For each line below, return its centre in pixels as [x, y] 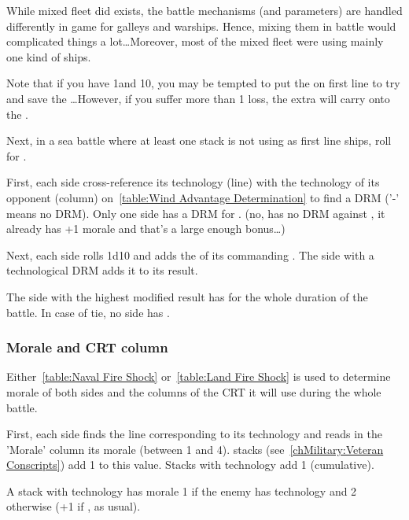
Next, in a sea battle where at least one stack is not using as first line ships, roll [199, 140]
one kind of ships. [49, 56]
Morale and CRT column [87, 347]
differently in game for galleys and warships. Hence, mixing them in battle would [201, 26]
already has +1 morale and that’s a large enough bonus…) [146, 229]
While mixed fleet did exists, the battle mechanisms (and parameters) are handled [204, 10]
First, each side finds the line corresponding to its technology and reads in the [194, 434]
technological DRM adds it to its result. [102, 270]
